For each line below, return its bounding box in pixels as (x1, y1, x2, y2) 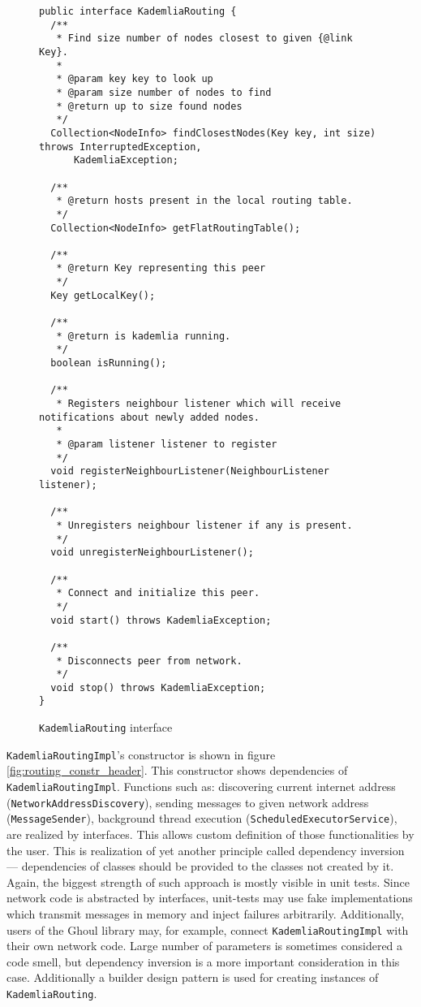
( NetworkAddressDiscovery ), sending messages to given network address (6, 793, 369, 810)
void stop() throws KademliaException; (50, 681, 266, 694)
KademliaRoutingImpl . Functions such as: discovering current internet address (6, 778, 396, 795)
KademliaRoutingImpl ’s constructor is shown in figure (6, 746, 276, 763)
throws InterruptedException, (39, 140, 202, 153)
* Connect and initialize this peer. (56, 587, 260, 599)
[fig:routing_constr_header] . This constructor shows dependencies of (6, 762, 348, 779)
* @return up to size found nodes (56, 100, 243, 112)
